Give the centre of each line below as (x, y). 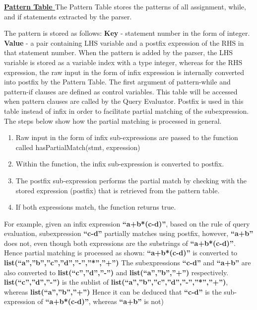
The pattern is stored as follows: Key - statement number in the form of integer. (127, 33)
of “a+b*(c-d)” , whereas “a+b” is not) (100, 301)
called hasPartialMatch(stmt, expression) (78, 147)
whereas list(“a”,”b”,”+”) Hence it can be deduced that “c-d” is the (113, 291)
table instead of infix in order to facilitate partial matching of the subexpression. (127, 111)
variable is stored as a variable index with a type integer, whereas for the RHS (123, 62)
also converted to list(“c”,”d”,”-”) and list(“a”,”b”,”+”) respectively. (116, 272)
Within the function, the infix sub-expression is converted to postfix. (120, 164)
